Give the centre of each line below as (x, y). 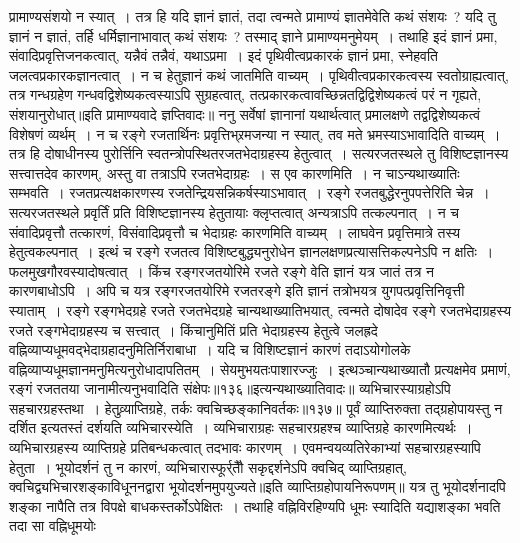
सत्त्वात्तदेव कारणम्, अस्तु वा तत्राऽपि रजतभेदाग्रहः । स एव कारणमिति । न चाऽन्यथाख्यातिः (234, 172)
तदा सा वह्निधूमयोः (52, 525)
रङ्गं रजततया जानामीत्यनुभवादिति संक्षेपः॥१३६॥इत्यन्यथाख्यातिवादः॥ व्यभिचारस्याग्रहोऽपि (230, 388)
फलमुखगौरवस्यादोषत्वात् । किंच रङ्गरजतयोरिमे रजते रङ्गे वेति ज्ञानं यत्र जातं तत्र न (221, 270)
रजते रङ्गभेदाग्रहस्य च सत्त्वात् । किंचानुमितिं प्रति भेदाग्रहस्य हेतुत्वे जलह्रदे (193, 329)
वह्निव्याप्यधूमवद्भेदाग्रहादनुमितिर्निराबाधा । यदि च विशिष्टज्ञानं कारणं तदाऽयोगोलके (210, 349)
